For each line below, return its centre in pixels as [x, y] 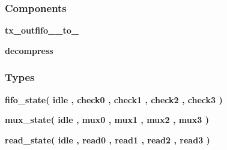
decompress [29, 50]
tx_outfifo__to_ [42, 30]
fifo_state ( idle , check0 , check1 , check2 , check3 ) [114, 99]
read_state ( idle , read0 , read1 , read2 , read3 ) [107, 139]
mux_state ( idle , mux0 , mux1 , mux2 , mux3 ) [107, 120]
